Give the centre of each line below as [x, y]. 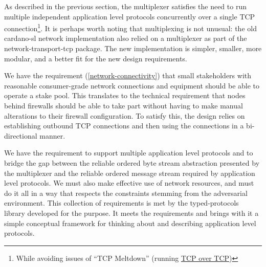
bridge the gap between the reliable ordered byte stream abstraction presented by [132, 162]
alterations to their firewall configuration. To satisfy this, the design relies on [125, 115]
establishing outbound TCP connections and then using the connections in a [124, 126]
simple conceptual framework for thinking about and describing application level [130, 223]
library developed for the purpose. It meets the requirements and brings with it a [131, 213]
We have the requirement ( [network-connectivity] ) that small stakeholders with [128, 75]
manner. [52, 135]
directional [21, 135]
